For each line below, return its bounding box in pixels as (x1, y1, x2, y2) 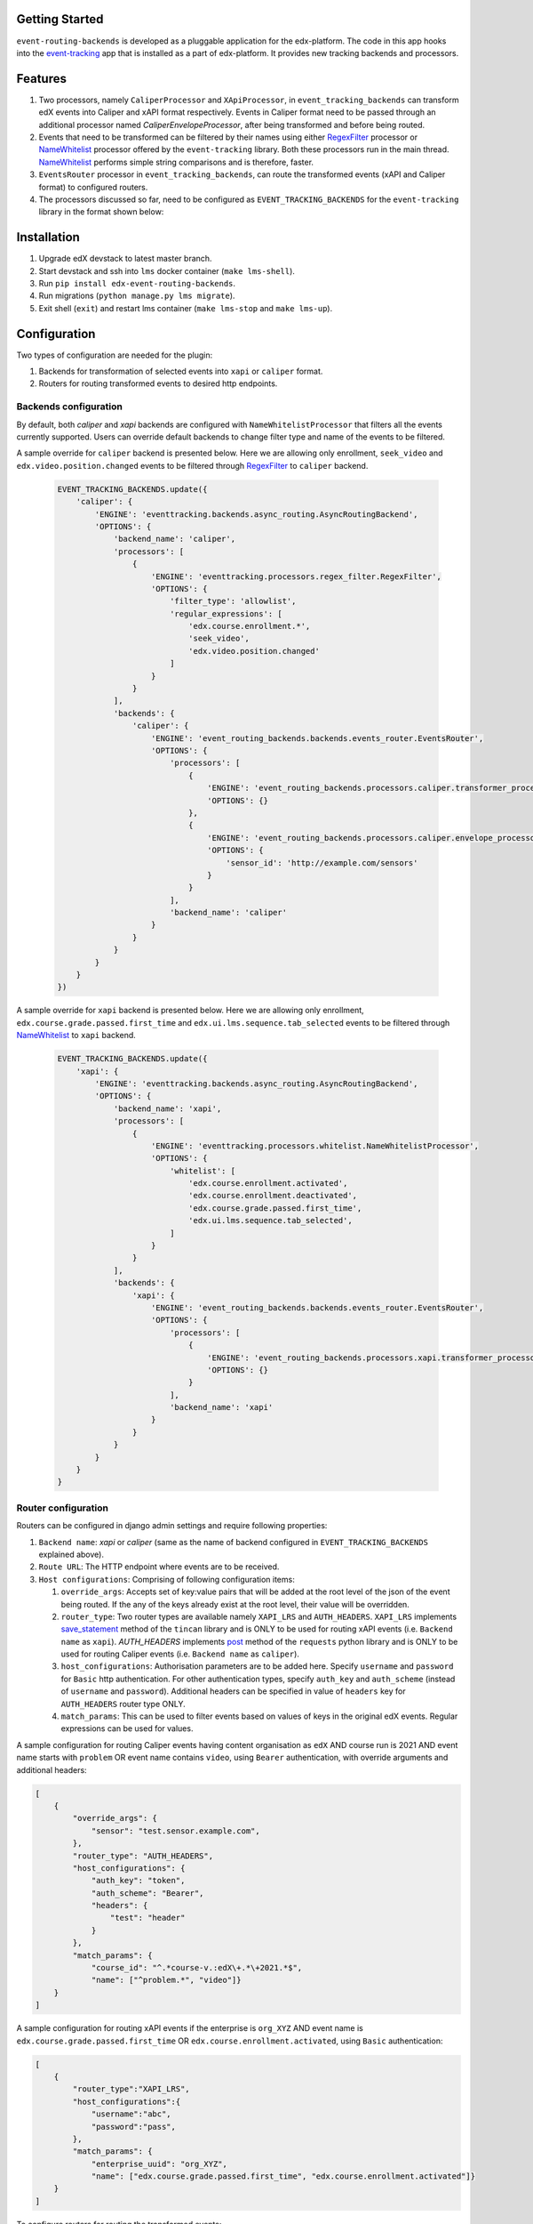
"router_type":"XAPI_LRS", (72, 2084, 190, 2094)
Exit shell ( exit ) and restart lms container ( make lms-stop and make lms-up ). (38, 302, 333, 313)
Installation (16, 230, 80, 245)
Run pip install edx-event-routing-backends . (38, 278, 235, 289)
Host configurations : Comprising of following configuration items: (38, 1574, 295, 1584)
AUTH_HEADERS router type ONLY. (60, 1698, 186, 1709)
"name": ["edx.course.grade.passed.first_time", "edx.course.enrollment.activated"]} (91, 2172, 475, 2181)
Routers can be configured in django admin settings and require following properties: (16, 1520, 328, 1531)
